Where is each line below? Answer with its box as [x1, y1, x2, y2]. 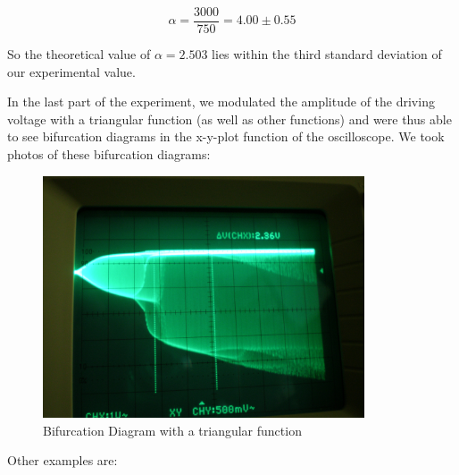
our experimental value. [7, 62, 136, 81]
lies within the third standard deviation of [212, 45, 442, 64]
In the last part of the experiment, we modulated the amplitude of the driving [7, 92, 435, 111]
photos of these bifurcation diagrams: [7, 145, 211, 164]
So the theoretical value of [7, 45, 151, 64]
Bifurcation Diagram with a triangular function [43, 420, 302, 439]
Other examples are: [7, 451, 118, 470]
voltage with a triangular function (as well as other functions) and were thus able [7, 109, 452, 128]
